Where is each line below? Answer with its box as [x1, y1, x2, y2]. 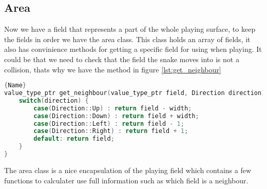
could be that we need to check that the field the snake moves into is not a [4, 53, 239, 64]
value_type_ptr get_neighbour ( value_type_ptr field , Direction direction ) [4, 89, 265, 97]
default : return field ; [33, 135, 115, 143]
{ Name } [4, 82, 26, 89]
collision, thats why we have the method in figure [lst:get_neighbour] [4, 64, 221, 74]
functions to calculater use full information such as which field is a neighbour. [4, 175, 249, 185]
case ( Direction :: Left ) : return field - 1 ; [33, 120, 184, 127]
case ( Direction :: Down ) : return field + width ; [33, 112, 199, 120]
